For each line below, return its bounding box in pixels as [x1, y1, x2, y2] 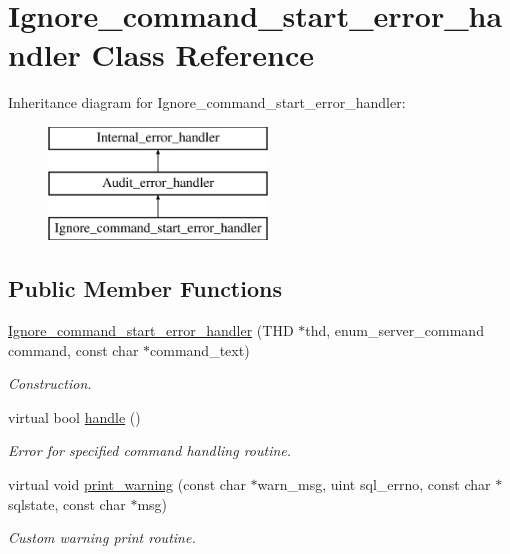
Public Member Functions [8, 273, 282, 304]
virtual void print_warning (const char [8, 474, 246, 495]
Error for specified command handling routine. [8, 440, 292, 461]
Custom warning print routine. [8, 527, 196, 548]
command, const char [8, 339, 139, 360]
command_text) [150, 339, 250, 360]
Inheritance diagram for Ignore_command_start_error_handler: [8, 92, 406, 113]
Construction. [8, 373, 92, 394]
